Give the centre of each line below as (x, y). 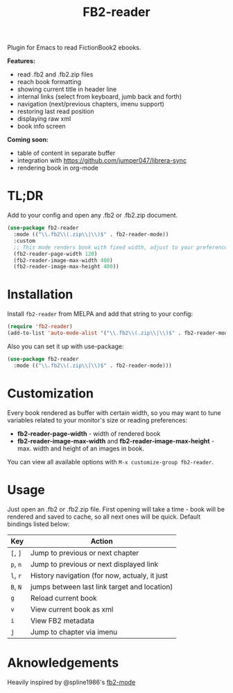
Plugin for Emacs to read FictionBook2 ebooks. (74, 48)
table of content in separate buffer (66, 153)
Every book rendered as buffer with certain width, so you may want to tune (114, 413)
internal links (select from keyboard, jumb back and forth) (100, 97)
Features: (21, 61)
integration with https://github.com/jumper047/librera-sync (102, 161)
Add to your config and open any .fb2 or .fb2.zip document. (93, 215)
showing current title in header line (67, 89)
